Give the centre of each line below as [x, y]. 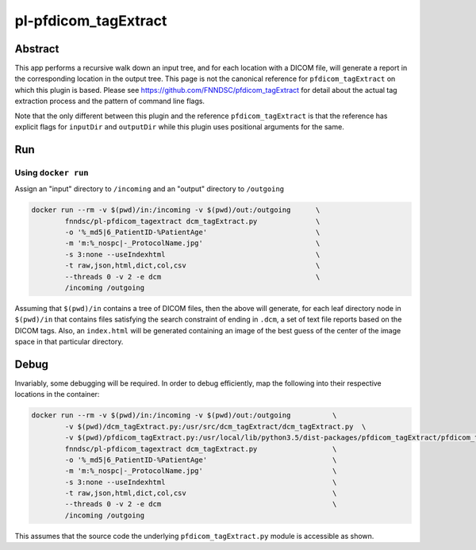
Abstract [37, 49]
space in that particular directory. [69, 342]
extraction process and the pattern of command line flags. [110, 101]
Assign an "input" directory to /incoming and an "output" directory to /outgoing [150, 189]
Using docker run [52, 172]
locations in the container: [57, 394]
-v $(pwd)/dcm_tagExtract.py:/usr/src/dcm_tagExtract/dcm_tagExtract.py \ [215, 426]
